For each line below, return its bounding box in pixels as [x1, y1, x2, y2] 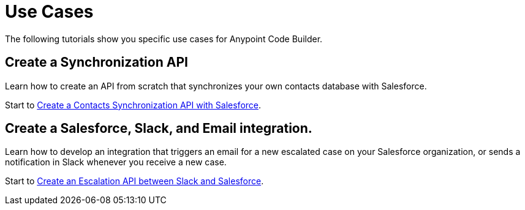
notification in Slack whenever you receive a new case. [5, 157, 227, 168]
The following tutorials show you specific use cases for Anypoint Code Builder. [5, 33, 323, 44]
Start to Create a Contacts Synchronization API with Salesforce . [5, 99, 262, 110]
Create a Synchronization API [5, 54, 188, 70]
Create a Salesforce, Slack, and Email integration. [5, 121, 312, 137]
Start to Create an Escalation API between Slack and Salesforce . [5, 176, 264, 187]
